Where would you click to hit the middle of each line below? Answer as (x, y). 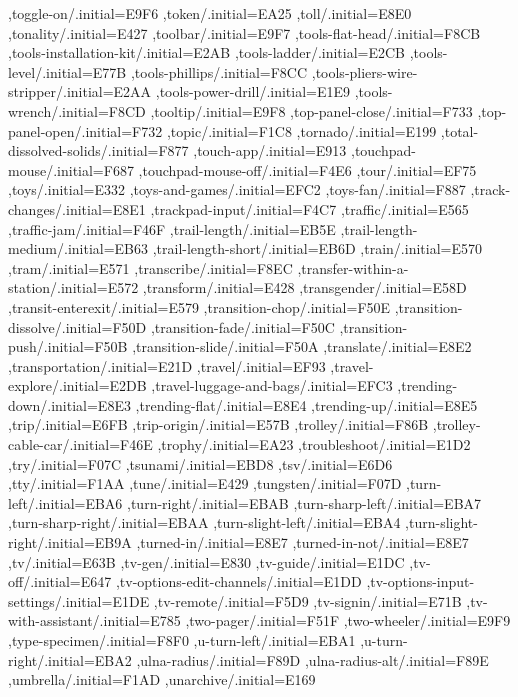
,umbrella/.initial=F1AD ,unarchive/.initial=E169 (162, 679)
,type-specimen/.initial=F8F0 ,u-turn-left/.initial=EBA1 (182, 640)
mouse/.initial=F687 (71, 169)
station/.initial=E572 (73, 287)
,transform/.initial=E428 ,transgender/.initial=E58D (304, 287)
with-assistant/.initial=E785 (94, 620)
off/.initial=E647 (60, 581)
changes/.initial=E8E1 (77, 208)
